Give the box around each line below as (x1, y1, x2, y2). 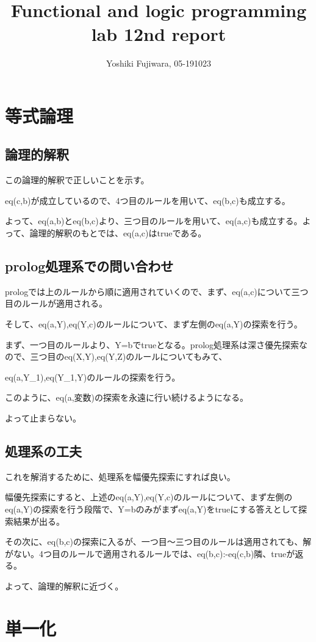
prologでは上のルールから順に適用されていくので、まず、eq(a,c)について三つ (5, 285, 309, 297)
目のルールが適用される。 (5, 297, 107, 310)
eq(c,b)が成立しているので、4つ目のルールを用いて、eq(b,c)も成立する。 (5, 194, 290, 206)
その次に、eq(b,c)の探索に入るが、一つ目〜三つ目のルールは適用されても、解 (5, 535, 312, 548)
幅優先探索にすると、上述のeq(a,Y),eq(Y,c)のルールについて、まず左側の (5, 491, 293, 503)
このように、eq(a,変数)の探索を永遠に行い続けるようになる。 (5, 391, 248, 404)
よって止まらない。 (5, 412, 81, 425)
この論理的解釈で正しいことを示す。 (5, 173, 149, 186)
